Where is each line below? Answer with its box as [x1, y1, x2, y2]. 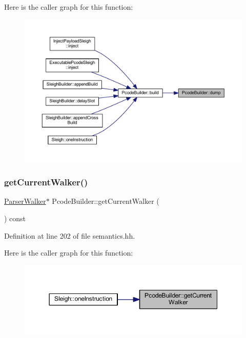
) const [4, 213, 26, 224]
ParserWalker [4, 196, 46, 206]
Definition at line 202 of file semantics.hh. [4, 230, 135, 241]
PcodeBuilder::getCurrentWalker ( [52, 196, 159, 206]
